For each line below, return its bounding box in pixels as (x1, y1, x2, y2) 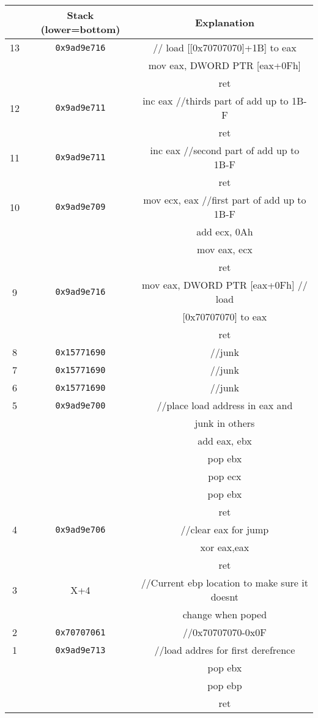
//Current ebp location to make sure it (141, 576, 308, 590)
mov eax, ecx (197, 242, 253, 256)
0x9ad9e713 (55, 645, 106, 655)
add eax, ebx (198, 434, 252, 448)
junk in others (194, 416, 255, 430)
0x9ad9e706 (55, 524, 106, 535)
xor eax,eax (200, 540, 250, 554)
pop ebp (207, 678, 242, 692)
